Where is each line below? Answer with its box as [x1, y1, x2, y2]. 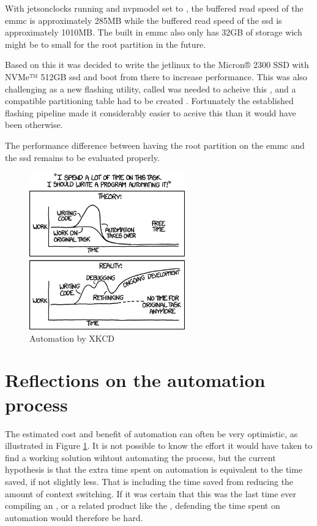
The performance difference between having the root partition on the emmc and [5, 138, 305, 151]
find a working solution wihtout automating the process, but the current [5, 451, 276, 464]
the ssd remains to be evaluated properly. [5, 151, 160, 163]
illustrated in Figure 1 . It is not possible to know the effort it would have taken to [5, 439, 313, 452]
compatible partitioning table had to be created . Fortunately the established [5, 94, 294, 107]
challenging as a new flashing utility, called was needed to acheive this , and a [5, 82, 296, 95]
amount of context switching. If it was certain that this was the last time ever [5, 487, 297, 500]
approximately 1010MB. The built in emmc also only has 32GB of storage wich [5, 26, 302, 39]
